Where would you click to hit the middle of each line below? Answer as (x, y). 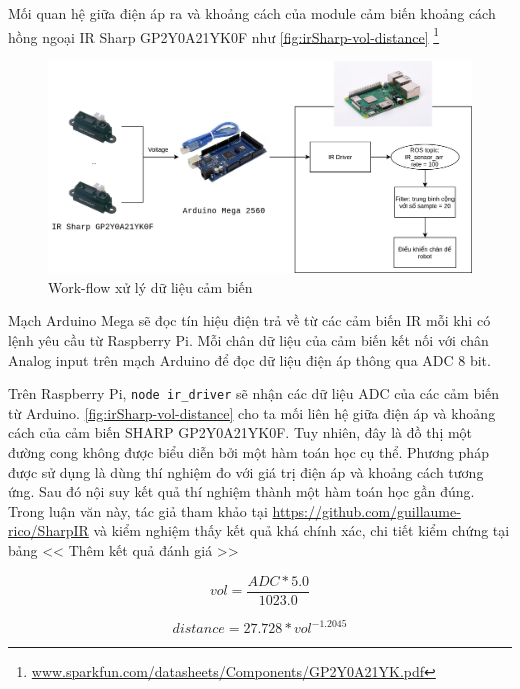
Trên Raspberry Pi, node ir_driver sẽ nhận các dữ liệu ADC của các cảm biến (254, 393)
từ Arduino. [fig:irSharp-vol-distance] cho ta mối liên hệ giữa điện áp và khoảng (252, 412)
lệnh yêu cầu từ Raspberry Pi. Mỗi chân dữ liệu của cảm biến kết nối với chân (248, 340)
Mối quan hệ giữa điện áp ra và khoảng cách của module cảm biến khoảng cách (252, 13)
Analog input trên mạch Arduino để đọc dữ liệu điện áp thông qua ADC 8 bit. (249, 359)
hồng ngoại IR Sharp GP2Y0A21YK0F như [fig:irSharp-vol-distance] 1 (224, 35)
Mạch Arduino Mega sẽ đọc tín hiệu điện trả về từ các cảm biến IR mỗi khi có (249, 320)
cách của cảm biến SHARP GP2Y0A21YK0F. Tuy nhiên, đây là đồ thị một (240, 432)
